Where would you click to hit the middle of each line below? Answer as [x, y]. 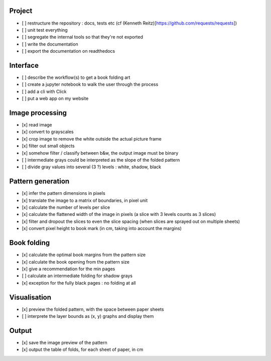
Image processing [38, 113]
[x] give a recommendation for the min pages [69, 269]
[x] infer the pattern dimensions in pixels [63, 193]
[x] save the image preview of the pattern [64, 342]
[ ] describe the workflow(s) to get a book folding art [76, 77]
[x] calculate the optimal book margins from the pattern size [84, 255]
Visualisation [30, 297]
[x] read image [37, 125]
